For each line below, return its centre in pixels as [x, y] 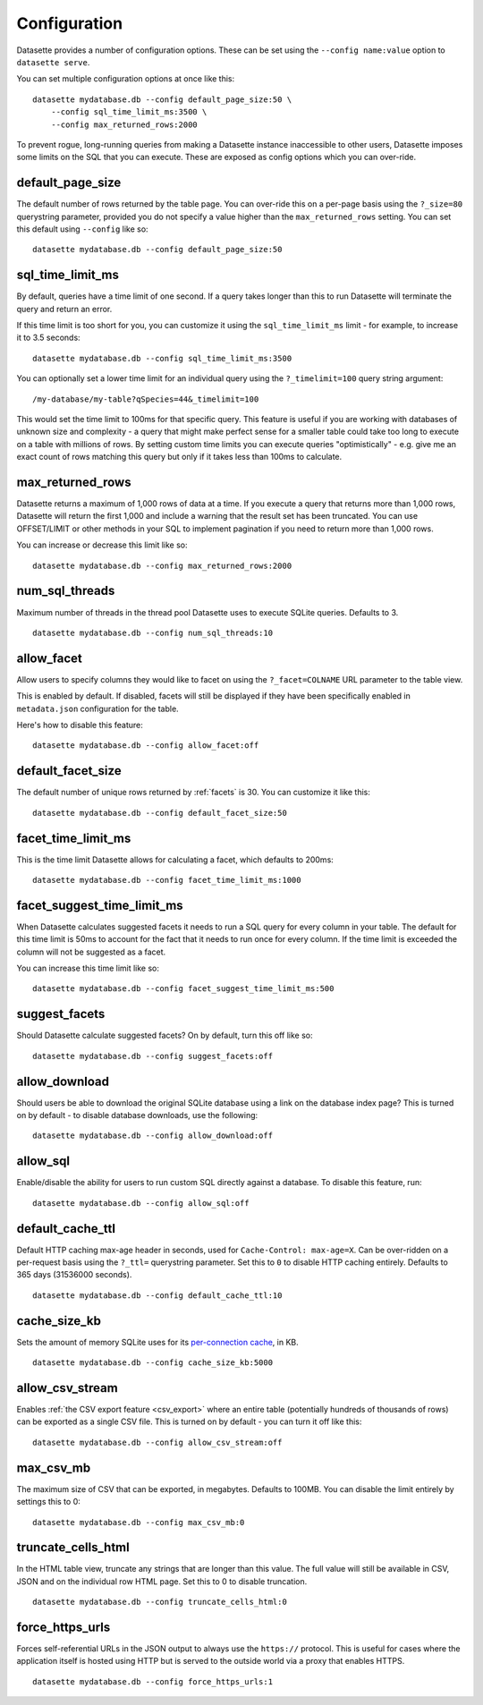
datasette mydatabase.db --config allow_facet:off [146, 746]
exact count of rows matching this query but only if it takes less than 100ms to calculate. [179, 457]
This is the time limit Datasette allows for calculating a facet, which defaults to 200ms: [175, 860]
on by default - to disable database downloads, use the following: [137, 1115]
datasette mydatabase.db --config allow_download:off [153, 1136]
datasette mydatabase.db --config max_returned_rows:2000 [162, 565]
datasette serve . [53, 62]
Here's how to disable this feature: [80, 725]
